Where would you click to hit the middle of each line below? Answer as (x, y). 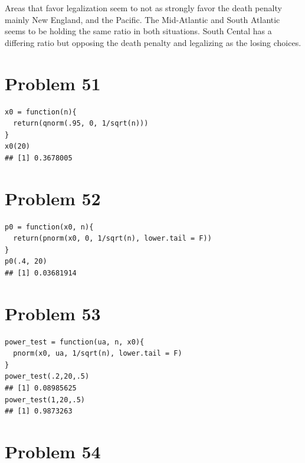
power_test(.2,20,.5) (47, 377)
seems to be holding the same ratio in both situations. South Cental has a (138, 31)
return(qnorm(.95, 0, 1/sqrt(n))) (81, 124)
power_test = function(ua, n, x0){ (75, 342)
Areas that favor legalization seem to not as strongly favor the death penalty (143, 8)
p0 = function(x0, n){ (49, 227)
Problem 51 (53, 83)
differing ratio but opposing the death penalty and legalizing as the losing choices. (153, 42)
